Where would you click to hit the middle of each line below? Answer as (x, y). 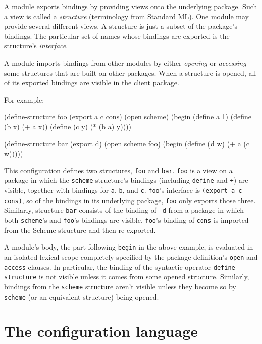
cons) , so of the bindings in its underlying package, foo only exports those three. (130, 200)
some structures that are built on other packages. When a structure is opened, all (130, 72)
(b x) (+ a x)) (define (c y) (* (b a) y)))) (68, 126)
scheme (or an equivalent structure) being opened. (82, 296)
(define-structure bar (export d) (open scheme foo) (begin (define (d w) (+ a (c (127, 143)
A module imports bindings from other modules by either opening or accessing (125, 62)
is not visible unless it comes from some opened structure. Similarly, (144, 277)
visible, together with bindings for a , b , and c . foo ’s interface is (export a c (123, 190)
